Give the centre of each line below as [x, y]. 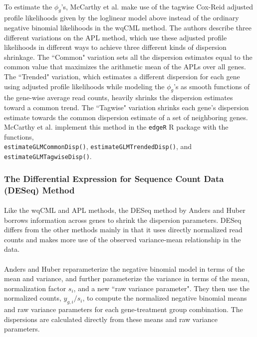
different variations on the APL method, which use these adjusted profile [116, 37]
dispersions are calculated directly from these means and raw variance [111, 319]
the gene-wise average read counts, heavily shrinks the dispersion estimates [119, 97]
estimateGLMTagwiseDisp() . [48, 156]
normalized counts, [33, 298]
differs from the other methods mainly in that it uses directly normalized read [123, 230]
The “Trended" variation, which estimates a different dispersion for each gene [122, 76]
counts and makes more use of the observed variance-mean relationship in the [123, 239]
